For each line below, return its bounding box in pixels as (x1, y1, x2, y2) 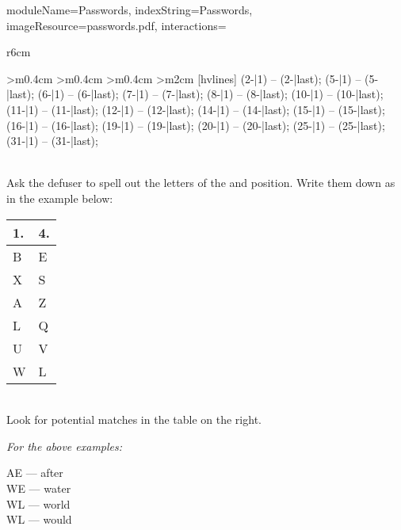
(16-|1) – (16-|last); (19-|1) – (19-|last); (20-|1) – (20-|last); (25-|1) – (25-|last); (6, 116, 385, 133)
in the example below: (6, 189, 113, 206)
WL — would (6, 511, 72, 528)
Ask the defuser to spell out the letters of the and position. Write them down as (6, 174, 395, 191)
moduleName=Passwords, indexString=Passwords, (6, 2, 253, 17)
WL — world (6, 495, 71, 512)
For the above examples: (6, 437, 123, 454)
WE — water (6, 479, 71, 496)
